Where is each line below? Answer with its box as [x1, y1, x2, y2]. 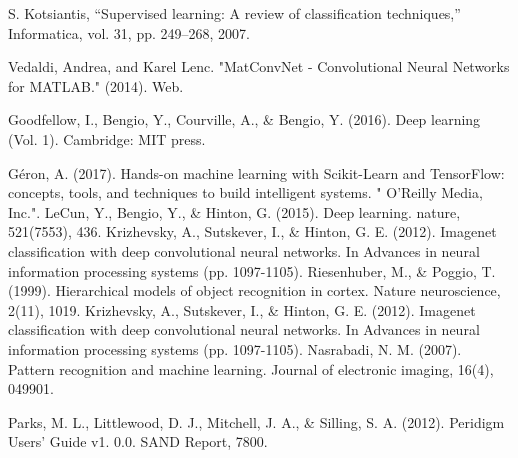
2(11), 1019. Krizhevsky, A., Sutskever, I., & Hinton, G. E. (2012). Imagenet [8, 299, 476, 320]
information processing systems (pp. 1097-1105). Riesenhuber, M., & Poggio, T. [8, 260, 496, 281]
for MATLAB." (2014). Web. [8, 75, 184, 96]
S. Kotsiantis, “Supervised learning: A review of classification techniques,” [8, 3, 461, 23]
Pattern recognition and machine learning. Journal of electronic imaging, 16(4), [8, 358, 494, 379]
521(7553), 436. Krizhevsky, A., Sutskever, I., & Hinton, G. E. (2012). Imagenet [8, 221, 497, 242]
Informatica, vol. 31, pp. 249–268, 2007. [8, 22, 250, 43]
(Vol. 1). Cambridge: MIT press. [8, 128, 206, 149]
